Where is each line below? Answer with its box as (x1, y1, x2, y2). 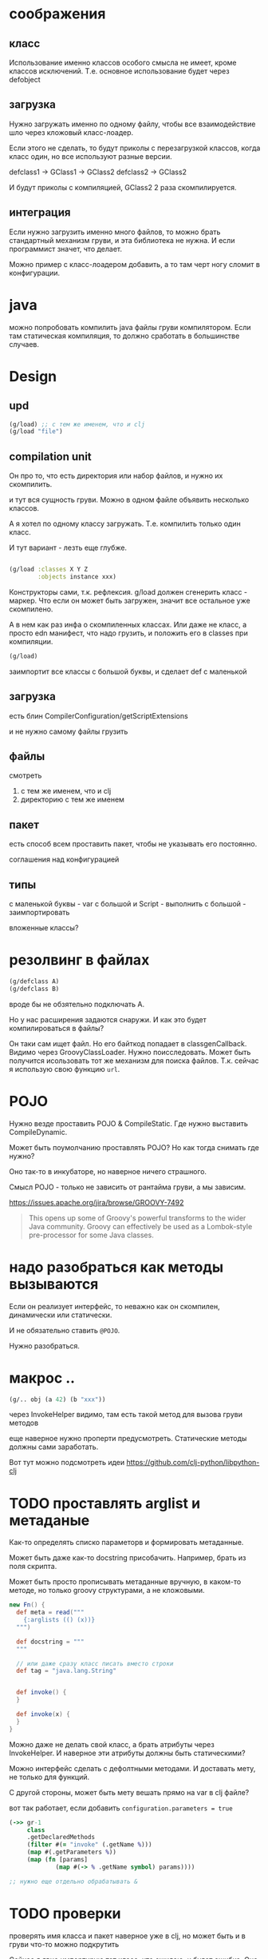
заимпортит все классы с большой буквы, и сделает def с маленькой (9, 667, 247, 676)
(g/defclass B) (9, 985, 60, 993)
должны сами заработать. (9, 1442, 99, 1451)
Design (9, 367, 57, 385)
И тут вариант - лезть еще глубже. (9, 543, 127, 552)
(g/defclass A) (9, 977, 60, 985)
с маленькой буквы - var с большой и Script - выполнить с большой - (9, 899, 246, 908)
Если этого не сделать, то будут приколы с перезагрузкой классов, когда (9, 143, 261, 153)
